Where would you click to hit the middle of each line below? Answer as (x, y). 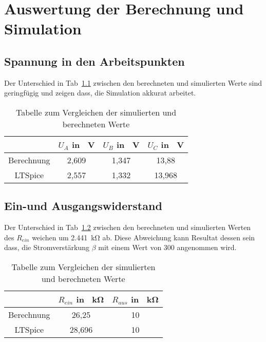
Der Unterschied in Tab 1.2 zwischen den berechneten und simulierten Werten (128, 227)
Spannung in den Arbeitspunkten (94, 61)
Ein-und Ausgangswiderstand (83, 206)
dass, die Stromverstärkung (47, 247)
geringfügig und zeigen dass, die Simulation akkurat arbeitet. (100, 93)
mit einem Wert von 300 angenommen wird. (167, 247)
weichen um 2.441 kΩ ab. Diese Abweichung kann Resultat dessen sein (144, 237)
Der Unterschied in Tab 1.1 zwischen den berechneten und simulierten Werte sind (133, 82)
